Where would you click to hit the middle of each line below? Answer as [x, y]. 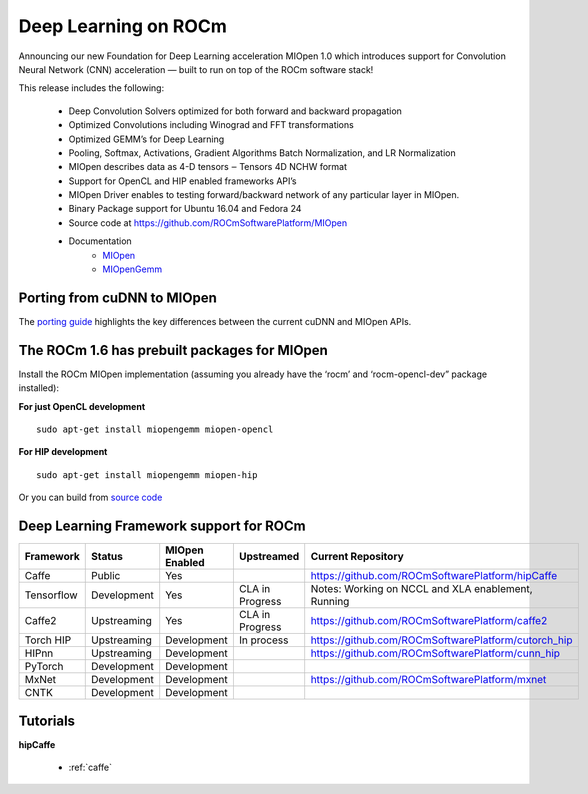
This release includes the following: [91, 88]
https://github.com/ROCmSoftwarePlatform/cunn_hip [435, 653]
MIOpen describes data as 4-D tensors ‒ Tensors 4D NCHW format [208, 167]
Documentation [100, 241]
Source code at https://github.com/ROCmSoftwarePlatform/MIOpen [208, 222]
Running [330, 602]
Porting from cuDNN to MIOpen [117, 297]
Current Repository [357, 557]
